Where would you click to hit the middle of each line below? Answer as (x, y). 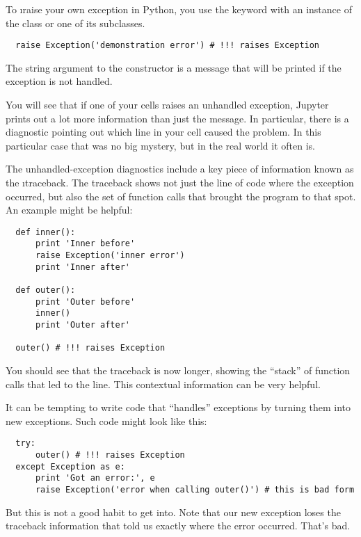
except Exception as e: (70, 466)
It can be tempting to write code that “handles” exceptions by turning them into (178, 407)
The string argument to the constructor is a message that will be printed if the (174, 67)
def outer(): (46, 290)
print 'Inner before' (85, 244)
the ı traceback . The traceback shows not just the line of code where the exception (180, 182)
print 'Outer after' (82, 325)
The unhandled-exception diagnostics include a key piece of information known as (180, 169)
